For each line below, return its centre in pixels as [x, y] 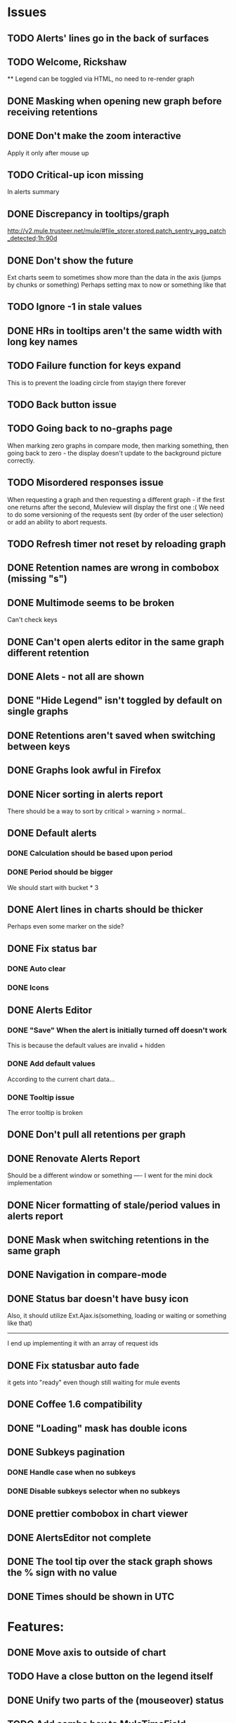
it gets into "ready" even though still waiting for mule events [94, 1382]
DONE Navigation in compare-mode [87, 1275]
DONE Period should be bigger [60, 872]
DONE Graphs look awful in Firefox [84, 770]
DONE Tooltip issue [41, 1097]
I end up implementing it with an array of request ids [83, 1343]
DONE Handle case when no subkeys [72, 1472]
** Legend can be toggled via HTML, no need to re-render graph [101, 79]
